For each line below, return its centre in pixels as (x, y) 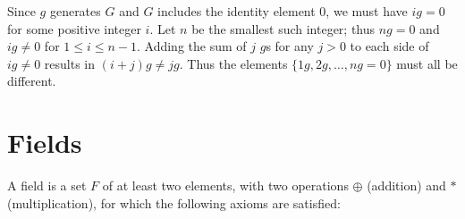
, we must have (367, 11)
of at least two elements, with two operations (225, 185)
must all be (427, 63)
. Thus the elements (233, 63)
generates (75, 11)
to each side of (389, 46)
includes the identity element (237, 11)
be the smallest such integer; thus (283, 28)
